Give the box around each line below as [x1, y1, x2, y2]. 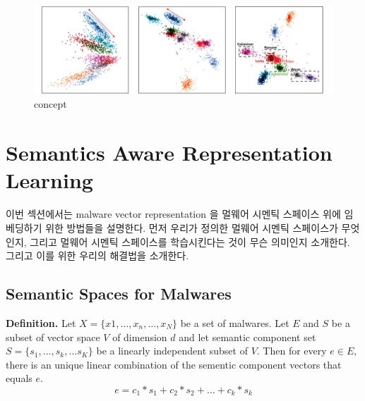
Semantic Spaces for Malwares [6, 283, 232, 304]
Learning [6, 166, 93, 195]
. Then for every [256, 343, 327, 358]
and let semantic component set [179, 329, 316, 344]
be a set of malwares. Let [180, 315, 289, 330]
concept [34, 97, 67, 111]
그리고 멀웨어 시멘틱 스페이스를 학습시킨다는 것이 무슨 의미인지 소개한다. [30, 234, 350, 249]
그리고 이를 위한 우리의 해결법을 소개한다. [6, 248, 189, 263]
